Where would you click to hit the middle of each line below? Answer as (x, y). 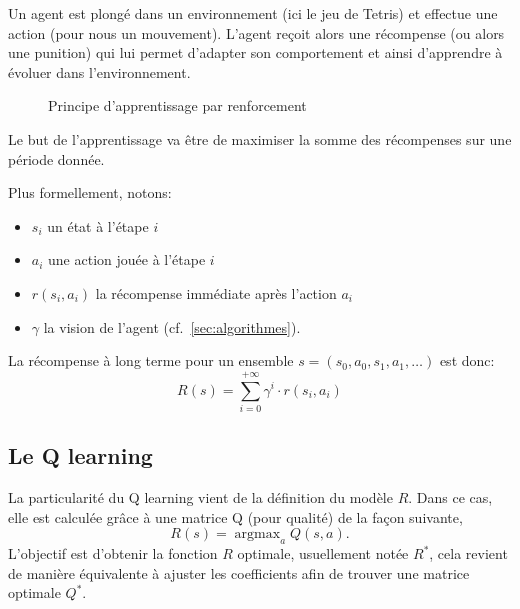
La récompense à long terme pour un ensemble (151, 360)
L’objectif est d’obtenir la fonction (113, 553)
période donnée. (56, 158)
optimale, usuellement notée (323, 553)
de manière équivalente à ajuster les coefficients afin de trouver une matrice (239, 572)
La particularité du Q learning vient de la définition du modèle (200, 497)
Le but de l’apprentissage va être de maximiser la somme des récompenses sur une (260, 138)
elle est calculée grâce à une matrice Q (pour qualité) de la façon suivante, (235, 516)
